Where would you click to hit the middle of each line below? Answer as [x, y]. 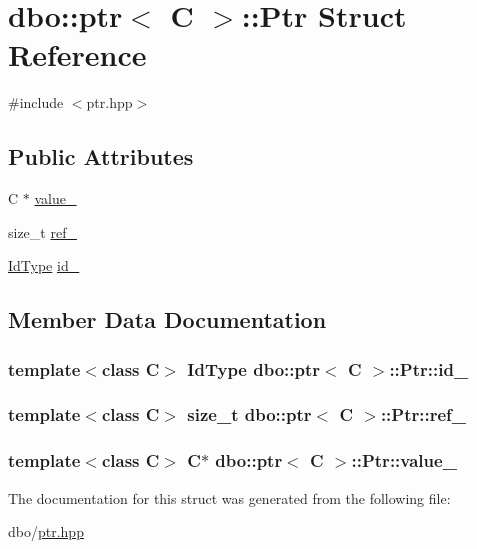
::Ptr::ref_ [423, 414]
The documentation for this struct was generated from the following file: [229, 497]
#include [36, 102]
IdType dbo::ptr [254, 368]
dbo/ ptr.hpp [46, 531]
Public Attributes [101, 156]
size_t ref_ [42, 231]
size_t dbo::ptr [249, 414]
